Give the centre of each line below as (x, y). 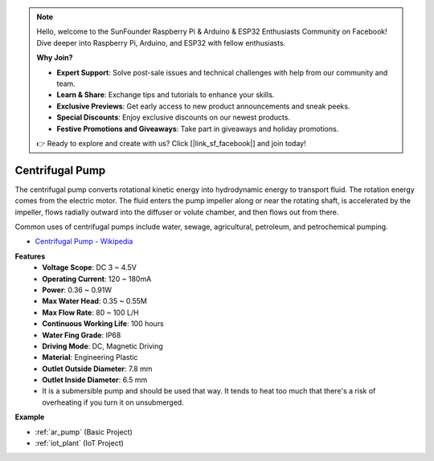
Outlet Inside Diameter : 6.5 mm (95, 380)
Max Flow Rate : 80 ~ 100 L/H (91, 312)
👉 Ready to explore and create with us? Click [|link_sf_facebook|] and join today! (171, 143)
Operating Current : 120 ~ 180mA (97, 279)
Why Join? (55, 58)
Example (30, 417)
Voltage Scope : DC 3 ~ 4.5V (89, 267)
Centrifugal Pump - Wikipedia (84, 242)
